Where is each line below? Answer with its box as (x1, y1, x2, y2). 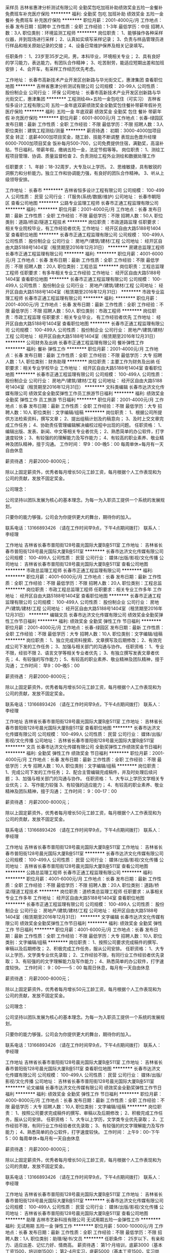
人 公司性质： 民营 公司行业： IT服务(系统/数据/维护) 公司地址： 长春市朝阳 (5, 193, 161, 200)
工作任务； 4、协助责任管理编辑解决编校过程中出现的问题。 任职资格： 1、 (9, 422, 164, 428)
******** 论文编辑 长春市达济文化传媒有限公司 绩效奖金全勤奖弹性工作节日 (5, 1084, 162, 1091)
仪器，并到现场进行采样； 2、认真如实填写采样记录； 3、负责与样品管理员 (5, 36, 160, 42)
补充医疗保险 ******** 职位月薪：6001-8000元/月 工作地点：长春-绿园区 (11, 115, 163, 121)
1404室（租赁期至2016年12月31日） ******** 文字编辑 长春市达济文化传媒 (5, 914, 160, 920)
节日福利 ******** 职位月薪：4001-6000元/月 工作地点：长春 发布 (15, 927, 154, 933)
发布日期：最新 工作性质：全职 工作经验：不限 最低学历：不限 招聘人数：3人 (5, 121, 164, 127)
